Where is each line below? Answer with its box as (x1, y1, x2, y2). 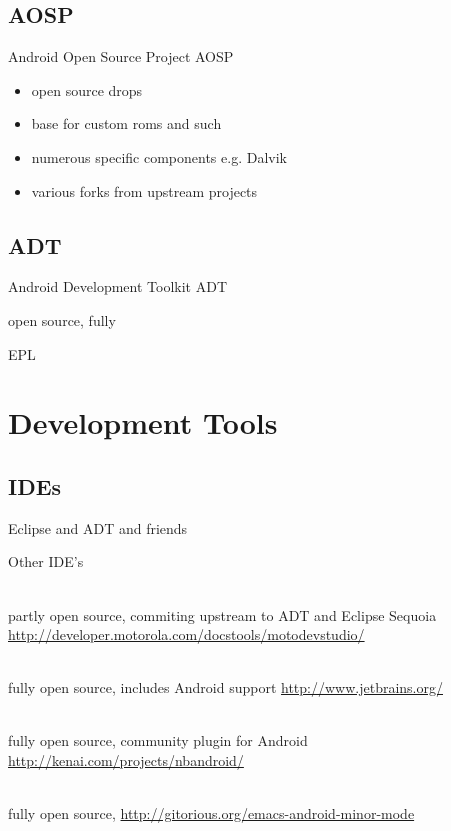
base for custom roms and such (31, 113, 222, 134)
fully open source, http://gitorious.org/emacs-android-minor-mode (8, 803, 415, 824)
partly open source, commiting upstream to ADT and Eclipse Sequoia (8, 604, 437, 625)
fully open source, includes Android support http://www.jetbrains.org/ (8, 677, 443, 698)
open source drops (31, 79, 143, 100)
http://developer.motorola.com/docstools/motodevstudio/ (8, 624, 365, 645)
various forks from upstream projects (31, 180, 258, 201)
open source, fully (8, 309, 116, 330)
